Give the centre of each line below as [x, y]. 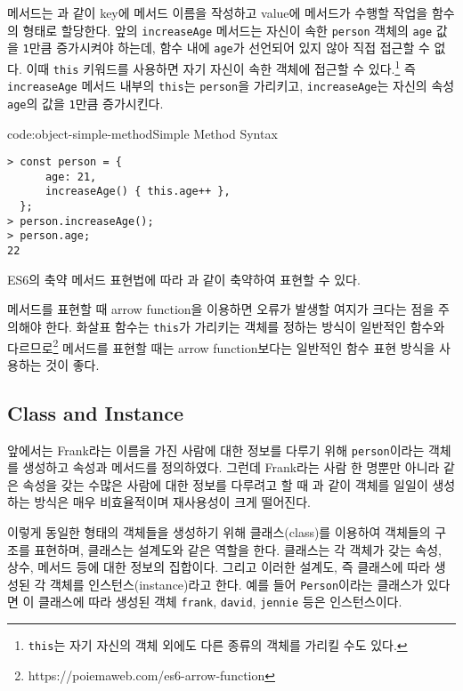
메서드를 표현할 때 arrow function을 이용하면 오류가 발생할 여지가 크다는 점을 [221, 309]
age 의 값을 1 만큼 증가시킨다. [85, 103]
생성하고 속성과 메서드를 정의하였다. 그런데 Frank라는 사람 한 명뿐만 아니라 [231, 467]
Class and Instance [96, 412]
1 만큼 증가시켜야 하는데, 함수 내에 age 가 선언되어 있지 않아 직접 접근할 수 [226, 48]
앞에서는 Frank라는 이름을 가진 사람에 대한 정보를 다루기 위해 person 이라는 [216, 450]
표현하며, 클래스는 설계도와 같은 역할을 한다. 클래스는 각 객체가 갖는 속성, [238, 549]
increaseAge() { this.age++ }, [138, 192]
